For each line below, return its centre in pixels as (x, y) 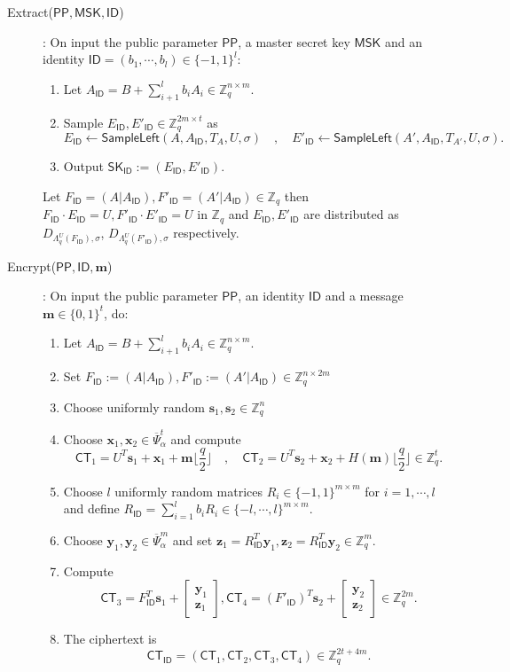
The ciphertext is (110, 639)
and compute (206, 438)
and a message (364, 296)
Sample (83, 122)
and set (192, 539)
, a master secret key (294, 41)
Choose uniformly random (134, 406)
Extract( (30, 12)
